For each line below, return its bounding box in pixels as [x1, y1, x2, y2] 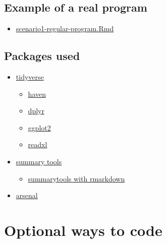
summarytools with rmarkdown [28, 173, 125, 184]
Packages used [4, 48, 80, 64]
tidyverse [16, 72, 44, 82]
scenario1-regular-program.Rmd [16, 23, 114, 34]
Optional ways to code [4, 219, 162, 240]
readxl [28, 139, 47, 150]
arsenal [16, 190, 38, 201]
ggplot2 [28, 122, 51, 133]
